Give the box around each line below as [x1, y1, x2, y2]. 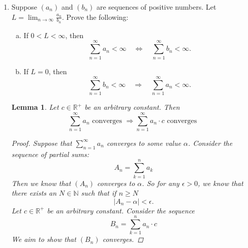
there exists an [11, 188, 57, 198]
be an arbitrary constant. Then [84, 102, 180, 112]
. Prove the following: [61, 11, 129, 22]
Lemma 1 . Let [11, 102, 59, 112]
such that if [81, 188, 116, 198]
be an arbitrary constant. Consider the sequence [47, 205, 195, 215]
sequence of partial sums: [11, 148, 89, 159]
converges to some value [106, 137, 181, 148]
